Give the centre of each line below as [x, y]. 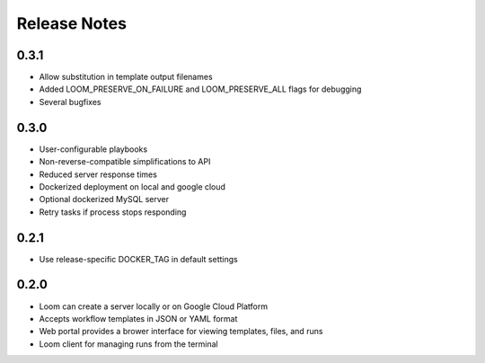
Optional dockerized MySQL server [104, 199]
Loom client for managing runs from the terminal [129, 344]
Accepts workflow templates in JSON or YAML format [138, 318]
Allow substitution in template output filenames [126, 77]
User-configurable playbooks [93, 149]
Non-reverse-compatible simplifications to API [125, 162]
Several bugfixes [70, 102]
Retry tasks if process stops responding [113, 212]
